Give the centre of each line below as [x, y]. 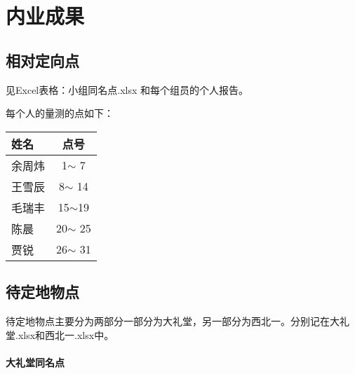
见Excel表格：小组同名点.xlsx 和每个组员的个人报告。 [127, 89]
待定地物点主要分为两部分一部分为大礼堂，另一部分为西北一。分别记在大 [173, 320]
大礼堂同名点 [35, 362]
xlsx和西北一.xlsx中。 [66, 334]
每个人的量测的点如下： [60, 113]
